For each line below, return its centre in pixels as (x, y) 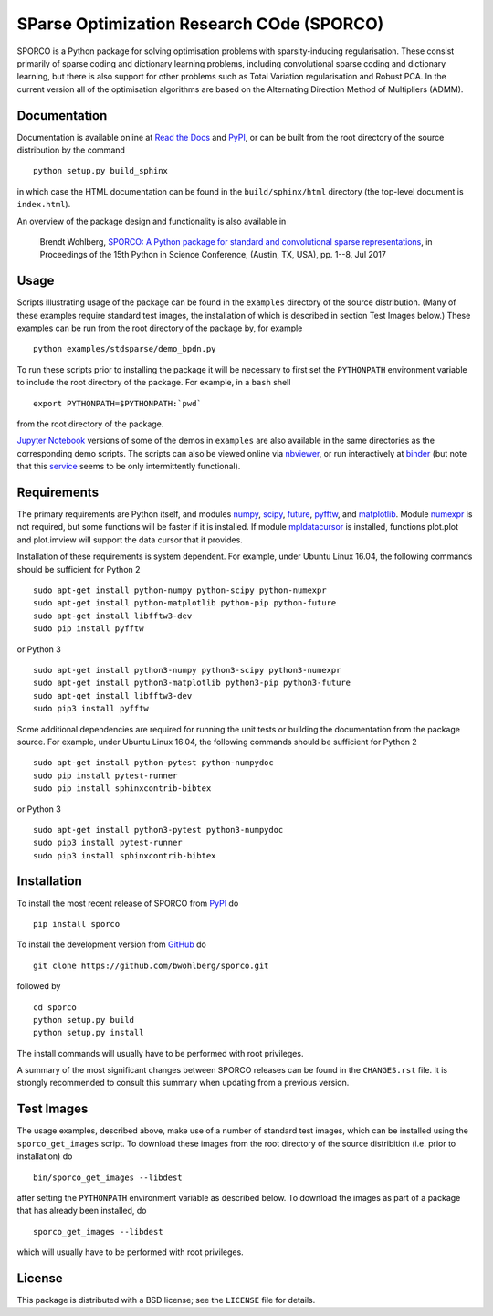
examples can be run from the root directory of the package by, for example (160, 328)
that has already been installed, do (82, 1211)
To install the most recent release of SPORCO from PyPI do (128, 903)
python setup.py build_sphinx (101, 171)
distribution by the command (71, 150)
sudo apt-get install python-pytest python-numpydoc (153, 763)
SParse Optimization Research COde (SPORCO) (200, 24)
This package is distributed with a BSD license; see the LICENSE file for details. (166, 1300)
